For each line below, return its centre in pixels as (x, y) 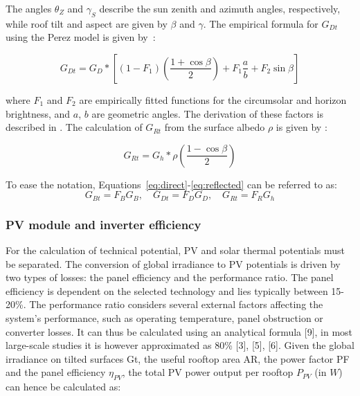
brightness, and (38, 113)
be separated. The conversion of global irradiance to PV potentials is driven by (173, 263)
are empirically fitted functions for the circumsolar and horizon (213, 99)
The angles (29, 8)
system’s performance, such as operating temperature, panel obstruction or (164, 318)
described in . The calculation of (74, 127)
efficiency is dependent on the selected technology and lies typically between (167, 290)
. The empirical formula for (261, 23)
